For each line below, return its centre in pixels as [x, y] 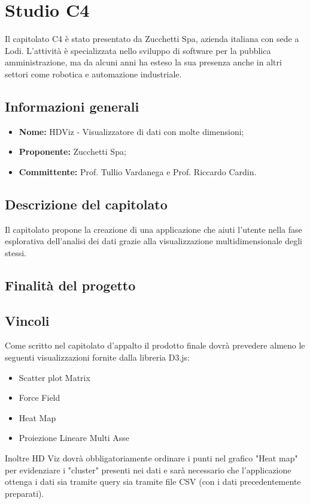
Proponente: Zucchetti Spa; [72, 151]
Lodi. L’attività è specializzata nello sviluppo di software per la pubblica [138, 50]
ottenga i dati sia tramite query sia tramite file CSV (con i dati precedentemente [153, 481]
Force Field [39, 397]
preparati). [25, 493]
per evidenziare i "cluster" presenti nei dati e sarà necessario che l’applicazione [148, 469]
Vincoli [27, 320]
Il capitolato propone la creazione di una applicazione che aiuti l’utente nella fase [154, 229]
